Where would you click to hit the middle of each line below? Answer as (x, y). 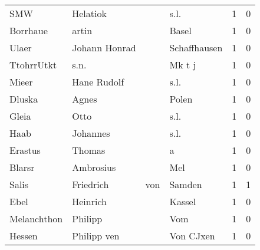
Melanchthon (36, 218)
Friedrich (90, 184)
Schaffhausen (196, 47)
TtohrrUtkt (33, 65)
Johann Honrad (104, 47)
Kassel (183, 201)
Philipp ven (96, 236)
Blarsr (22, 167)
